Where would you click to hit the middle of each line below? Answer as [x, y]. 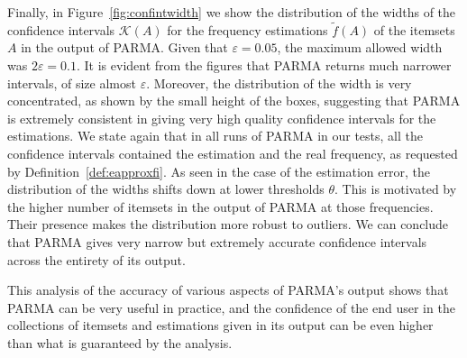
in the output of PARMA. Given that [124, 47]
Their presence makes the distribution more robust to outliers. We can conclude [228, 224]
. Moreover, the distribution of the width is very [279, 83]
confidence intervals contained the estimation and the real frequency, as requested [233, 153]
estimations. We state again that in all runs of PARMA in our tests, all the [215, 136]
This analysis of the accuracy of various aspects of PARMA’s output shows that [228, 290]
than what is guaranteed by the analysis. [120, 342]
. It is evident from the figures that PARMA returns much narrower [264, 65]
